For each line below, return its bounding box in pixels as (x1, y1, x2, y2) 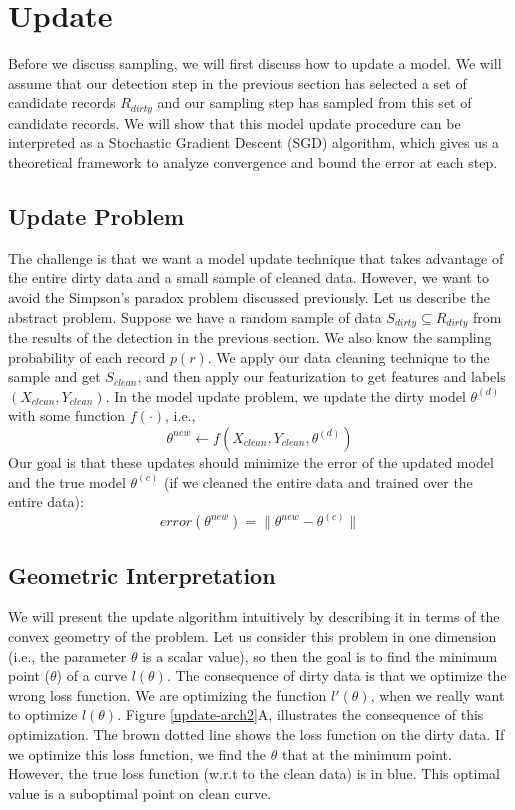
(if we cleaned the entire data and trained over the (163, 471, 473, 492)
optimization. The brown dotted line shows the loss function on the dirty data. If (8, 723, 505, 744)
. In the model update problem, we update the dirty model (105, 385, 466, 406)
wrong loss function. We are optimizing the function (8, 684, 327, 705)
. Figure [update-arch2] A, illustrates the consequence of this (117, 704, 484, 725)
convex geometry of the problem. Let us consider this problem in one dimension (8, 625, 497, 646)
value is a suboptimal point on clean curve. (8, 782, 272, 803)
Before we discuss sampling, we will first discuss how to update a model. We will (8, 53, 502, 74)
